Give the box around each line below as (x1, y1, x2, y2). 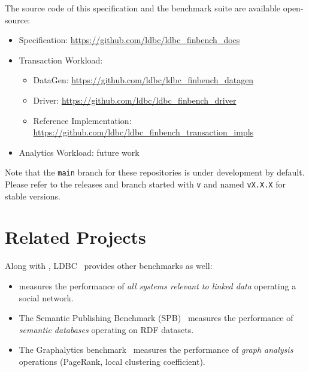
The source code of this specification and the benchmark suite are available (5, 2, 281, 14)
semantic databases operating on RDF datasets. (19, 323, 194, 335)
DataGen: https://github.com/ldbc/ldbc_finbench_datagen (33, 74, 254, 86)
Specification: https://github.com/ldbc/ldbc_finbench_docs (19, 34, 240, 46)
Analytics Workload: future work (19, 146, 140, 158)
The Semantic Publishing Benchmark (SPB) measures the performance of (19, 311, 293, 324)
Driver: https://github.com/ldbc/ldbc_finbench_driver (33, 93, 237, 106)
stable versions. (5, 189, 60, 202)
